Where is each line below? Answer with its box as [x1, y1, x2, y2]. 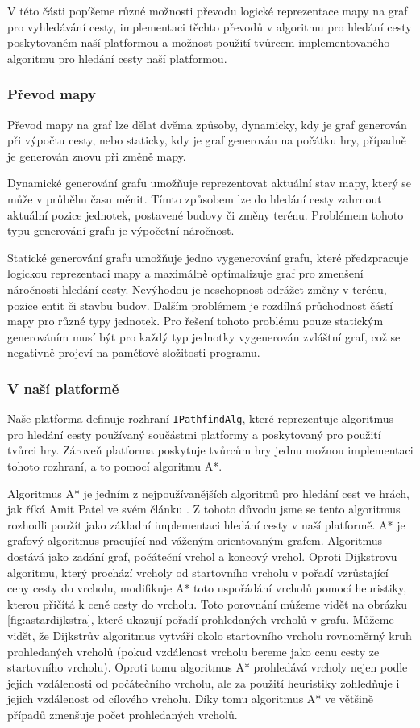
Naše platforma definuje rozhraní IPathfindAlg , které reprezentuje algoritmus [7, 410, 394, 427]
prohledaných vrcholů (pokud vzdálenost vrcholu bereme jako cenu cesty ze [7, 642, 380, 659]
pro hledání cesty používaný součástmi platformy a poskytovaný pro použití [7, 425, 381, 442]
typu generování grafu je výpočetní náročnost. [7, 222, 235, 239]
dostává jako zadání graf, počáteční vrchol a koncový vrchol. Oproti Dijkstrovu [7, 547, 397, 564]
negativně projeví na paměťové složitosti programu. [7, 344, 260, 361]
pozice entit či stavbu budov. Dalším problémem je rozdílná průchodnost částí [7, 296, 393, 313]
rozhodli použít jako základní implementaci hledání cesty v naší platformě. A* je [7, 516, 405, 533]
